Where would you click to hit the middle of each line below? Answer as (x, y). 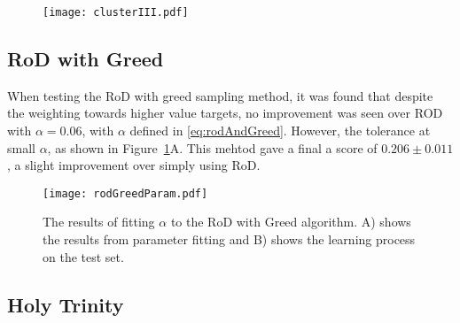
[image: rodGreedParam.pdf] (125, 193)
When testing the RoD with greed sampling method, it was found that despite (220, 95)
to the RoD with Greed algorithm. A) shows (291, 222)
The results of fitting (99, 222)
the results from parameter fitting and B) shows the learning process (229, 239)
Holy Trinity (66, 304)
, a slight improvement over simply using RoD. (134, 165)
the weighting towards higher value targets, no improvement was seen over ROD (225, 113)
